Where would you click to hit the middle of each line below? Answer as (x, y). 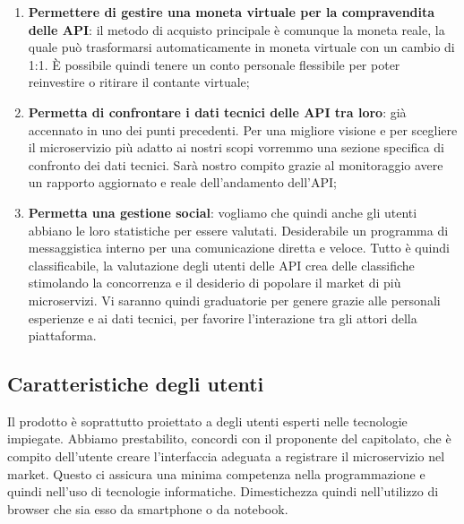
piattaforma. (62, 335)
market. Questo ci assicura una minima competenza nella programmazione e (216, 473)
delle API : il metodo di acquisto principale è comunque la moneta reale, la (236, 29)
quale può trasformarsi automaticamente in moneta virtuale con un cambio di (241, 47)
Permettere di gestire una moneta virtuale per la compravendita (232, 12)
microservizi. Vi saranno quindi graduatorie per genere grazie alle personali (234, 300)
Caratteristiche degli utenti (136, 384)
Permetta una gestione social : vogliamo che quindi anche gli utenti (223, 212)
